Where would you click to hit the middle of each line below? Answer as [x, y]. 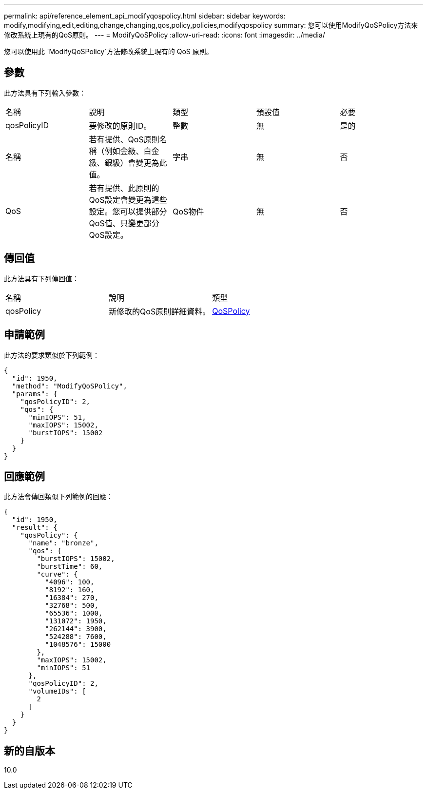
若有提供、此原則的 [124, 188]
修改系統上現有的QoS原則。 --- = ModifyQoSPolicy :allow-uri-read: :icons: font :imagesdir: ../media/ [165, 35]
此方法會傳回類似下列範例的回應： [58, 497]
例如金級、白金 [132, 151]
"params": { [35, 394]
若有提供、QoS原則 [124, 139]
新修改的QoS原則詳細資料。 [160, 311]
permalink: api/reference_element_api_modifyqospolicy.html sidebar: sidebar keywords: [145, 16]
